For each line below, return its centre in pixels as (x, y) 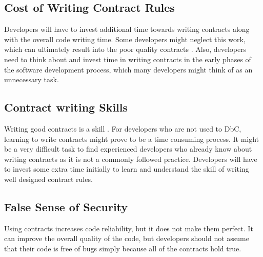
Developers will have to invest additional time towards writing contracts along (127, 29)
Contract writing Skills (66, 107)
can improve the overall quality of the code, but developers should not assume (127, 238)
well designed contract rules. (48, 179)
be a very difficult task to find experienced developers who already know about (128, 149)
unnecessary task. (32, 79)
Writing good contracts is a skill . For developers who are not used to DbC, (123, 128)
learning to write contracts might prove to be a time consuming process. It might (132, 139)
